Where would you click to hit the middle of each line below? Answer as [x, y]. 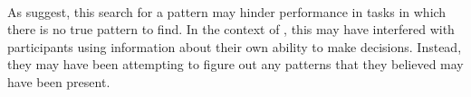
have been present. [59, 81]
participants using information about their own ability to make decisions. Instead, [235, 46]
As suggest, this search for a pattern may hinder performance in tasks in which [227, 11]
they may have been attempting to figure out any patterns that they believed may [235, 64]
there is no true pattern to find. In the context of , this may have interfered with [231, 29]
